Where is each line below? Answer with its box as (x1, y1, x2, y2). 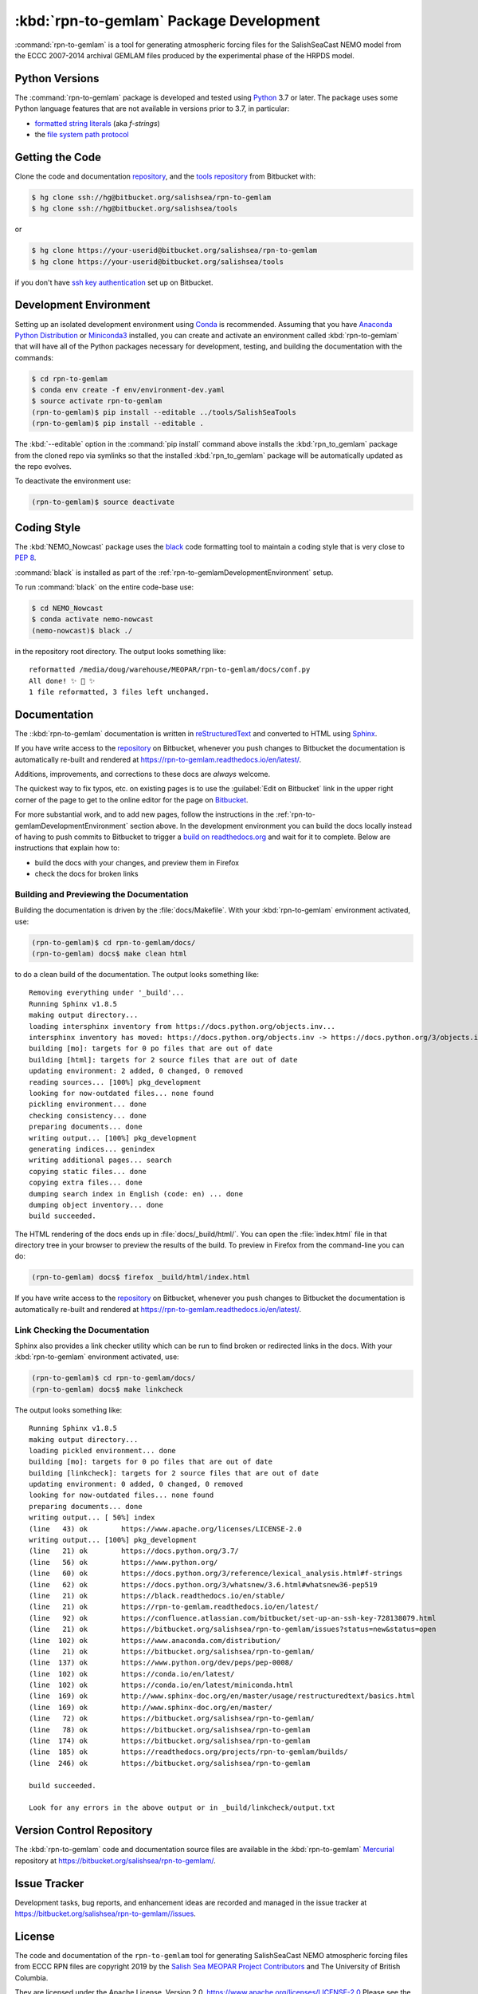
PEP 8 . (14, 553, 37, 562)
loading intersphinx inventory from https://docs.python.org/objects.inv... (29, 1022, 336, 1030)
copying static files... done (29, 1167, 147, 1176)
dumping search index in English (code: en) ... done (29, 1189, 243, 1198)
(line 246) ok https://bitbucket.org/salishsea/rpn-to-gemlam (29, 1759, 311, 1767)
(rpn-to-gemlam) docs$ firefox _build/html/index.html (31, 1273, 250, 1282)
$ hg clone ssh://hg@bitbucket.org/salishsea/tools (31, 204, 238, 213)
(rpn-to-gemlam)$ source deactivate (31, 498, 175, 506)
